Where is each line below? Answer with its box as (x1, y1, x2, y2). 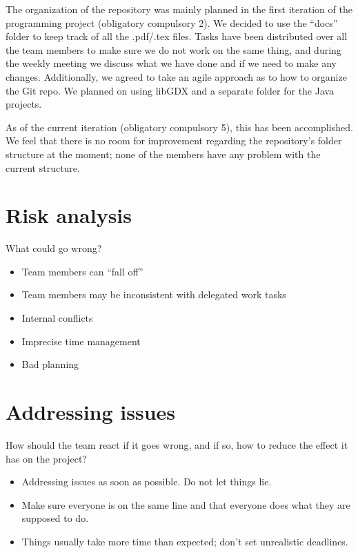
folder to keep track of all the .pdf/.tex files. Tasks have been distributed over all (6, 29, 348, 43)
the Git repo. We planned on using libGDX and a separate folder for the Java (6, 83, 335, 97)
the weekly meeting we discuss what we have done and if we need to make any (6, 56, 337, 70)
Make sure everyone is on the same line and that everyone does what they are (21, 497, 350, 512)
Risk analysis (6, 201, 132, 229)
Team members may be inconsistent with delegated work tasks (21, 287, 286, 302)
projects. (6, 97, 42, 111)
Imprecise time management (21, 333, 141, 348)
